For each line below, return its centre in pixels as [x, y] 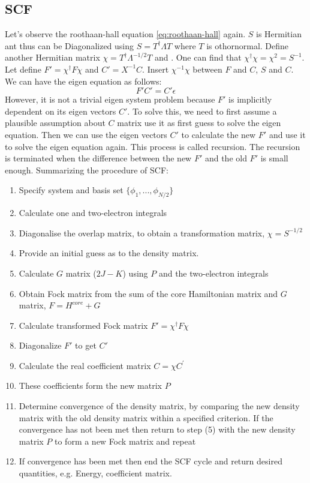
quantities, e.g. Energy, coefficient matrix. [95, 473]
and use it [287, 134]
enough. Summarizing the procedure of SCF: [87, 169]
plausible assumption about [55, 123]
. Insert [156, 69]
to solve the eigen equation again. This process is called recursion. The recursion [153, 146]
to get [86, 345]
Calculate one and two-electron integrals [93, 213]
